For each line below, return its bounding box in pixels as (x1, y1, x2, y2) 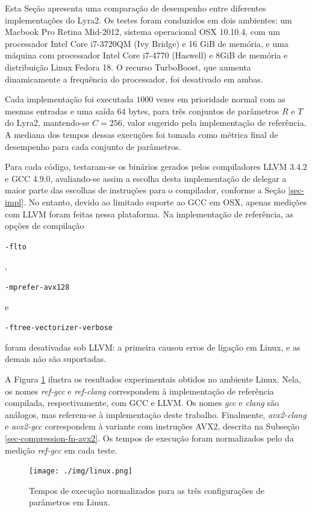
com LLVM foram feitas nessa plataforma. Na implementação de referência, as (5, 207, 294, 220)
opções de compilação (5, 219, 84, 232)
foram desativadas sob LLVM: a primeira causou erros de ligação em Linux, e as (5, 340, 301, 353)
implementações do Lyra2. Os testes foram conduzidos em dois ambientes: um (5, 13, 292, 26)
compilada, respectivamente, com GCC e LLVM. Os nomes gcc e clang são (5, 396, 279, 409)
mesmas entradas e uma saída (5, 104, 114, 117)
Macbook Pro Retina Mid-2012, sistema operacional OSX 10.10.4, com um (5, 25, 280, 38)
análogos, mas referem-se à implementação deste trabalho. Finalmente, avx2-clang (5, 408, 307, 420)
